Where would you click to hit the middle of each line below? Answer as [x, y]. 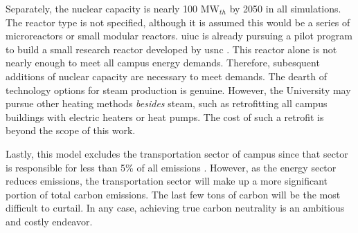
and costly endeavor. [49, 221]
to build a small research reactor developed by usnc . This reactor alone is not [171, 49]
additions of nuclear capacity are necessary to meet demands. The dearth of [166, 76]
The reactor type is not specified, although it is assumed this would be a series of [178, 22]
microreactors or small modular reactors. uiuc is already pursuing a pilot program [179, 36]
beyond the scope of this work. [71, 130]
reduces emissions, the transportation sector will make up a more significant [167, 181]
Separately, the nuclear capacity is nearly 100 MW [113, 8]
